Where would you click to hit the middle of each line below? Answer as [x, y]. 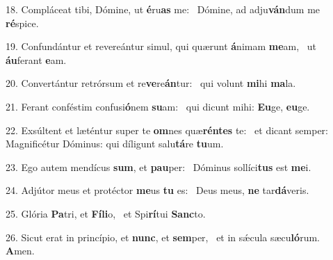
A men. [20, 251]
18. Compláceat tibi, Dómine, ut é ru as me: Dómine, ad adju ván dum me [163, 9]
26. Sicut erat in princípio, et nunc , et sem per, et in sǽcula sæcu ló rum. [163, 237]
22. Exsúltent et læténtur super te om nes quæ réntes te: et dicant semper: [167, 130]
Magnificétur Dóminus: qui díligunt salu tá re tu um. [115, 144]
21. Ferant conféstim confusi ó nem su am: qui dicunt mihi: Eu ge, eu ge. [158, 106]
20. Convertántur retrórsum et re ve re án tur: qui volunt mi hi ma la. [151, 83]
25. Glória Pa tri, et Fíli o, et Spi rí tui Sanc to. [106, 213]
